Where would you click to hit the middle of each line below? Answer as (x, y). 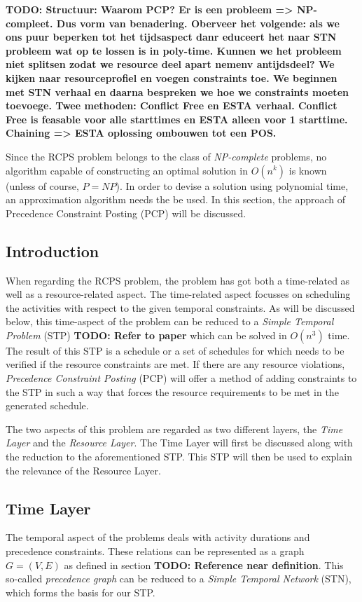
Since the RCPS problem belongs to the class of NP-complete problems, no (166, 156)
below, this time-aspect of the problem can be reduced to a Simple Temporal (170, 321)
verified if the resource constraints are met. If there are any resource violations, (175, 364)
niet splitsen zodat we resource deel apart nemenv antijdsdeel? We (170, 64)
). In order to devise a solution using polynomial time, (232, 185)
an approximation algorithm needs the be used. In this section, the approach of (176, 199)
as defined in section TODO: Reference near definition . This (204, 565)
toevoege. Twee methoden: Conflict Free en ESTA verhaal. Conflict (172, 105)
